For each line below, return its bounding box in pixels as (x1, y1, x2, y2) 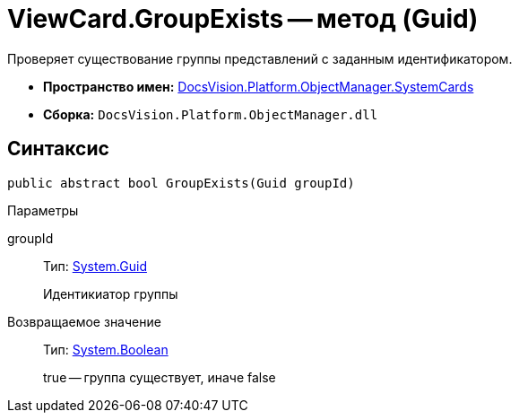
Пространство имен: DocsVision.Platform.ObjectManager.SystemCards (43, 78, 474, 94)
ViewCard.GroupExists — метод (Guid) (7, 4, 479, 34)
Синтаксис (7, 137, 109, 161)
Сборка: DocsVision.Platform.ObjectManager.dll (43, 106, 378, 122)
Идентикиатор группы (43, 285, 178, 302)
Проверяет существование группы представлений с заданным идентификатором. (7, 50, 513, 66)
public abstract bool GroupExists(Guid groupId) (7, 175, 355, 190)
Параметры (7, 202, 79, 218)
